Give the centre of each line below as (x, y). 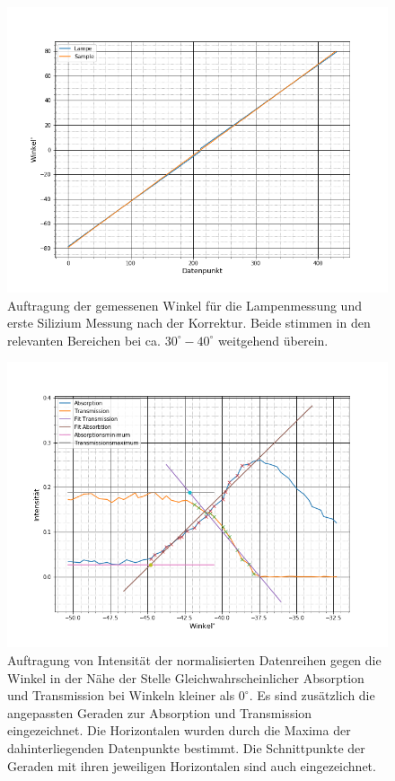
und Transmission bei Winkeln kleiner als (121, 695)
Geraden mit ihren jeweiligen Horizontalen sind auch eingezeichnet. (192, 765)
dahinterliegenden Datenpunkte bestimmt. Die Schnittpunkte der (186, 747)
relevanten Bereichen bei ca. (84, 340)
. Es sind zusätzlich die (312, 695)
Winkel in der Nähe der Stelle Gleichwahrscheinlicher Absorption (186, 677)
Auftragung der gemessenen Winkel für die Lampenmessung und (184, 305)
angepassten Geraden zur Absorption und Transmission (160, 712)
